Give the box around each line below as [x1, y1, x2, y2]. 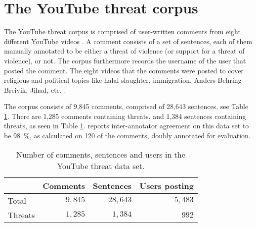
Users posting [139, 179, 194, 191]
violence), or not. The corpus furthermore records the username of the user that [4, 55, 246, 65]
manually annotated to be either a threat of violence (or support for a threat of [4, 46, 245, 56]
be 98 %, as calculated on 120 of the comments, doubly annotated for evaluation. [4, 130, 251, 141]
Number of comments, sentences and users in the [16, 148, 185, 160]
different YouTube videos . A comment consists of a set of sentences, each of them [4, 36, 253, 46]
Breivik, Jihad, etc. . [4, 84, 66, 95]
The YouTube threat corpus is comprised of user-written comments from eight [4, 26, 241, 37]
